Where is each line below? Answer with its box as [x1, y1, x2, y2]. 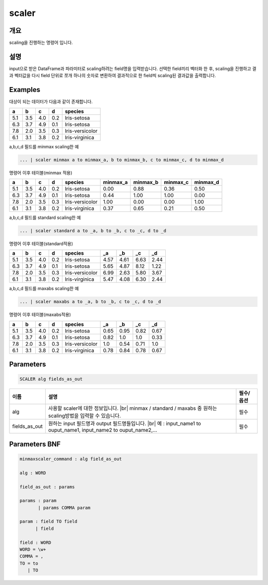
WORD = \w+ [19, 547, 46, 552]
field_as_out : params [19, 484, 75, 489]
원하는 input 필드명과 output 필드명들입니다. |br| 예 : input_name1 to [48, 420, 201, 427]
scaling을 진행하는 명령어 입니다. [9, 40, 73, 46]
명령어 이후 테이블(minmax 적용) [9, 170, 72, 176]
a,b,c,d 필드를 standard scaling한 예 [9, 214, 81, 221]
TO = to [19, 560, 38, 566]
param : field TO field [19, 519, 78, 524]
